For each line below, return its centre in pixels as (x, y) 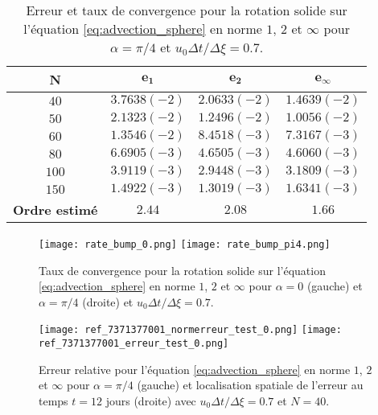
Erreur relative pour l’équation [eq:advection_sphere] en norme (195, 369)
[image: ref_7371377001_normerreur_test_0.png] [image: (190, 330)
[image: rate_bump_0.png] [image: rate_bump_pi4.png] (185, 244)
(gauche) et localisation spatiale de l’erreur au (250, 385)
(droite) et (108, 301)
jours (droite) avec (151, 400)
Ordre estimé (55, 210)
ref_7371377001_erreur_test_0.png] (134, 344)
